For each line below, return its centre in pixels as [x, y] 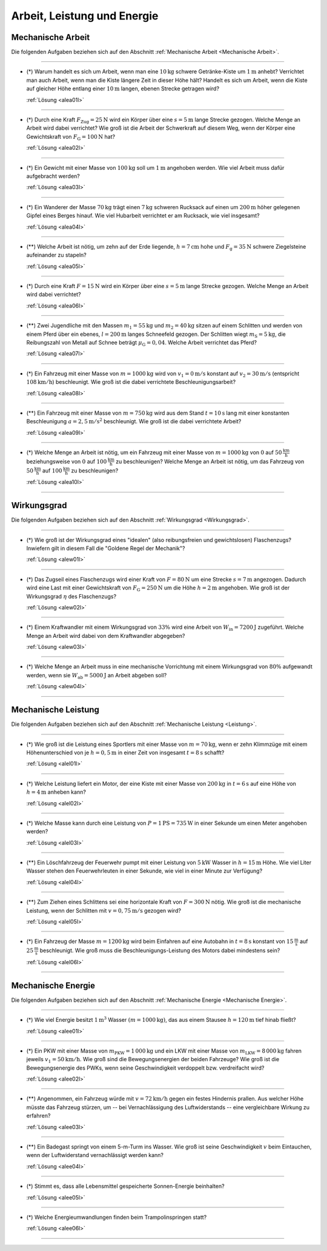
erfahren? [38, 1116]
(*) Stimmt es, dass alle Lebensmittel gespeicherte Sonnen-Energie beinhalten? [125, 1186]
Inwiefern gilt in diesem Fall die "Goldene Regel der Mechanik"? [106, 548]
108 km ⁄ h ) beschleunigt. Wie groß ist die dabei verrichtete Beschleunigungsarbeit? [131, 382]
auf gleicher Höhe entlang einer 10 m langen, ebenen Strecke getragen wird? [123, 89]
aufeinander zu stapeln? [57, 255]
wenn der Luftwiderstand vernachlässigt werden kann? [95, 1155]
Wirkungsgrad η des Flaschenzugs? [71, 596]
